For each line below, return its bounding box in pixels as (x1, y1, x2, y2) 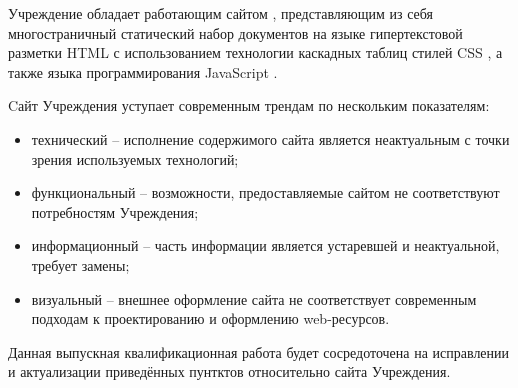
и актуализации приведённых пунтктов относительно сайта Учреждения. (8, 361, 451, 382)
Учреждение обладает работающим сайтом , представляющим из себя (8, 3, 434, 23)
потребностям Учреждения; (31, 201, 199, 222)
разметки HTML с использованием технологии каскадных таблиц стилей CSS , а (8, 42, 503, 63)
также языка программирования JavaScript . (8, 61, 278, 82)
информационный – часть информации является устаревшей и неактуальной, (31, 235, 500, 256)
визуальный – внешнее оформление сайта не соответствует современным (31, 288, 477, 309)
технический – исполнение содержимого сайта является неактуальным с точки (31, 128, 510, 149)
